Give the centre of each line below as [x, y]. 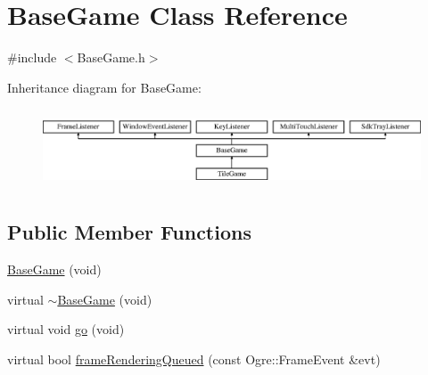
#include [32, 57]
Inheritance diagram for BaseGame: [104, 87]
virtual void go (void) [66, 329]
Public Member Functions [129, 232]
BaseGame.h [111, 57]
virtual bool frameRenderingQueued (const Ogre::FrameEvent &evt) [194, 359]
